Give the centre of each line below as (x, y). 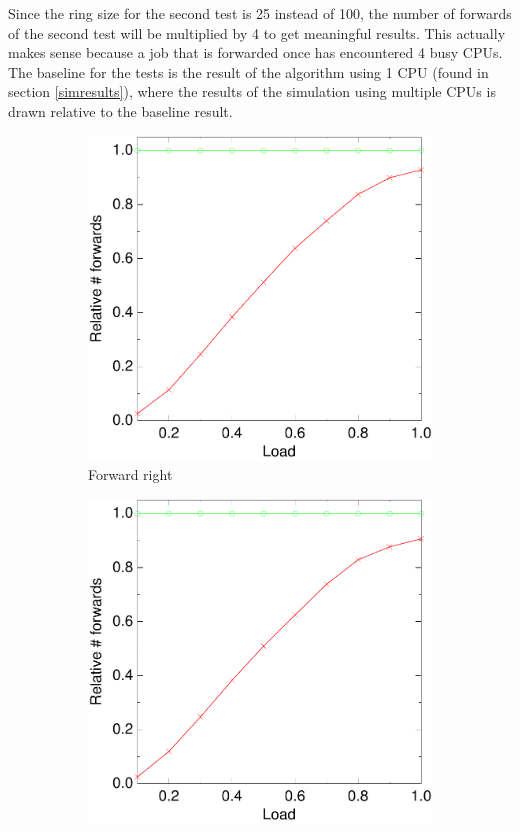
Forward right (130, 474)
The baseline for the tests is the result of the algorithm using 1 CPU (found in (248, 71)
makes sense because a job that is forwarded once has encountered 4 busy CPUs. (255, 52)
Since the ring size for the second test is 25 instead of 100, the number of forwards (260, 13)
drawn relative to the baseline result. (120, 110)
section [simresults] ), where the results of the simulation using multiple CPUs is (252, 91)
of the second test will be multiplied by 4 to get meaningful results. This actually (257, 32)
